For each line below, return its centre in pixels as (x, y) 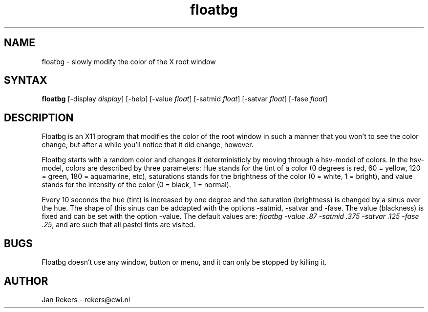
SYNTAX (26, 80)
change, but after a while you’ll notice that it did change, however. (148, 145)
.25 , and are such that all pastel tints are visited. (118, 225)
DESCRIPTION (39, 117)
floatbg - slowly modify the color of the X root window (129, 61)
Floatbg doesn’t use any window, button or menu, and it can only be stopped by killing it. (184, 262)
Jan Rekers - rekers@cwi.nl (86, 299)
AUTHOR (26, 281)
